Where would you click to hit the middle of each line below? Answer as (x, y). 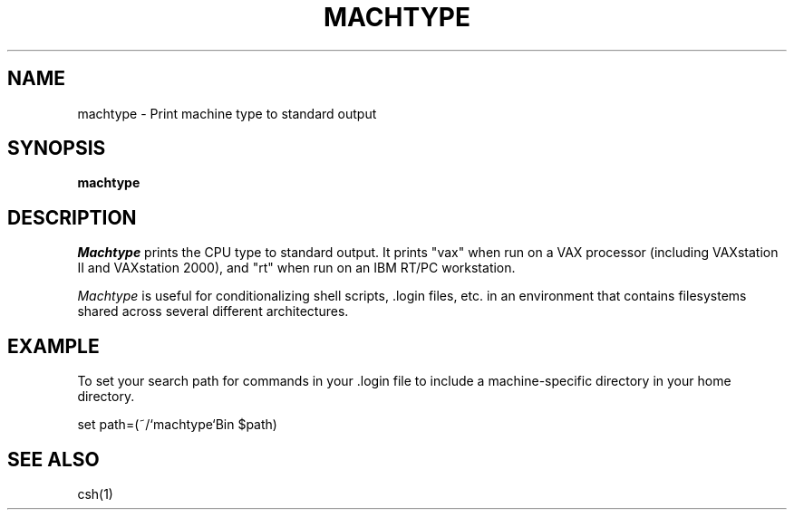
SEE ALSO (53, 459)
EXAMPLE (53, 346)
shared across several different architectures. (213, 311)
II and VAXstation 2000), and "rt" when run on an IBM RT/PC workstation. (296, 268)
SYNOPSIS (57, 148)
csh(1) (95, 493)
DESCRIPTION (72, 217)
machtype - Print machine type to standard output (227, 113)
